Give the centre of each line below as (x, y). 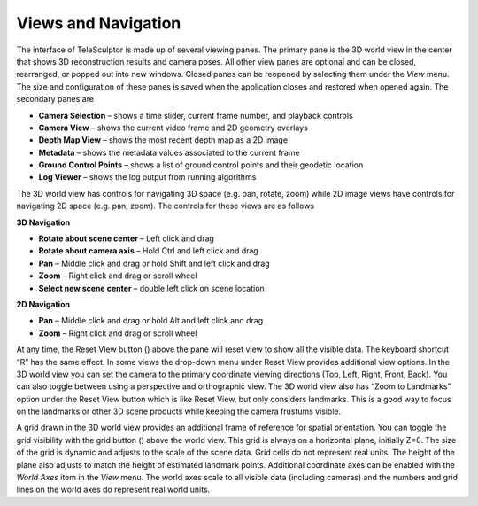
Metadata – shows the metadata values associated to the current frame (169, 152)
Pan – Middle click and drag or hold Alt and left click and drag (151, 321)
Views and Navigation (99, 23)
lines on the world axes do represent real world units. (113, 490)
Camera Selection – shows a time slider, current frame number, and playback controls (196, 115)
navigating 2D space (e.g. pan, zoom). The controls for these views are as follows (165, 206)
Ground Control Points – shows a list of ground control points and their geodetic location (201, 165)
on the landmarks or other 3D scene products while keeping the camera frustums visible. (179, 411)
